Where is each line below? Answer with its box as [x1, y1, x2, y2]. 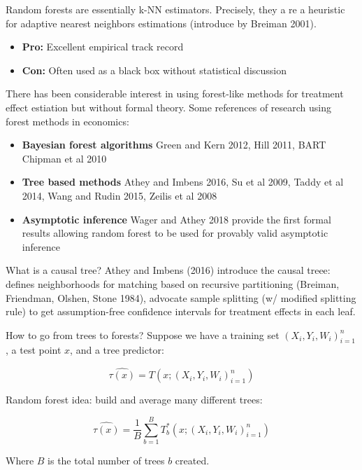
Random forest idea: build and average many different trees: [6, 392, 263, 407]
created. [175, 453, 210, 468]
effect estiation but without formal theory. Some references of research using [6, 99, 332, 114]
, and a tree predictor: [70, 343, 164, 357]
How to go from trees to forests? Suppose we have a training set [6, 327, 280, 342]
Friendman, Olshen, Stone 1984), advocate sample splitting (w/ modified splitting [6, 290, 356, 305]
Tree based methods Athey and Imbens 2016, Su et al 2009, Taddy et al [22, 174, 344, 189]
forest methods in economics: [6, 113, 129, 128]
